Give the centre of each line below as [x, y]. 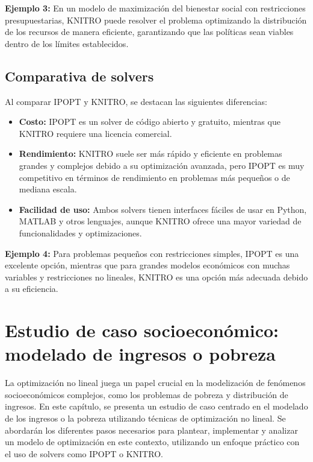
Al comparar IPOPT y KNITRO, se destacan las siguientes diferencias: [136, 101]
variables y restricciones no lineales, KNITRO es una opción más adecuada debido [156, 277]
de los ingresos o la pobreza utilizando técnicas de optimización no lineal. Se [145, 418]
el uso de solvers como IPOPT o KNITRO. [84, 453]
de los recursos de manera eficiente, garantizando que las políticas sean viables [149, 32]
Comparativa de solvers [79, 76]
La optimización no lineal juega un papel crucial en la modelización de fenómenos [155, 383]
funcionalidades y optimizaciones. [80, 233]
